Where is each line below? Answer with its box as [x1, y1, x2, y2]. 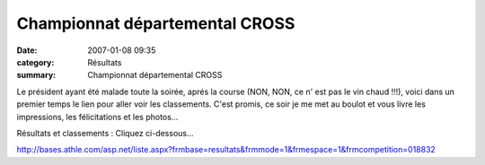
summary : [16, 70, 57, 81]
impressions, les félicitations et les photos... [16, 111, 179, 122]
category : [16, 56, 55, 67]
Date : [16, 45, 38, 56]
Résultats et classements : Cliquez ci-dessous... [16, 127, 194, 138]
